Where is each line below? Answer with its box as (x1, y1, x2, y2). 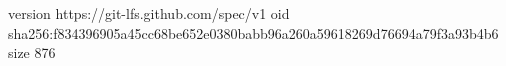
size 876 (8, 42, 56, 63)
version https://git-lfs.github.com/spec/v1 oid (8, 3, 290, 23)
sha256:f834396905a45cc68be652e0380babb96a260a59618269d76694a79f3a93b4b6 (8, 22, 499, 43)
